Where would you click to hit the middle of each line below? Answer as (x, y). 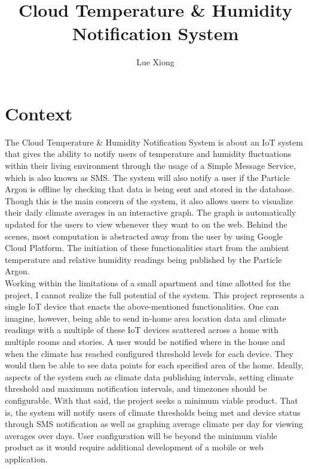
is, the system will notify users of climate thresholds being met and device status (153, 412)
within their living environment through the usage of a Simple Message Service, (150, 166)
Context (39, 113)
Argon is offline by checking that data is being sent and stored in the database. (150, 189)
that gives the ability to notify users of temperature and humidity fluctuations (148, 154)
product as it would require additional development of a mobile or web (134, 447)
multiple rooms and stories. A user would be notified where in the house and (145, 341)
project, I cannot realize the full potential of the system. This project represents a (155, 294)
